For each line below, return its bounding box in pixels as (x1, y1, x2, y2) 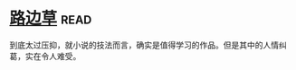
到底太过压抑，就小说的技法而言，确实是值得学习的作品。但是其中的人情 (9, 39, 279, 50)
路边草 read (9, 8, 92, 29)
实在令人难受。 (24, 50, 81, 61)
